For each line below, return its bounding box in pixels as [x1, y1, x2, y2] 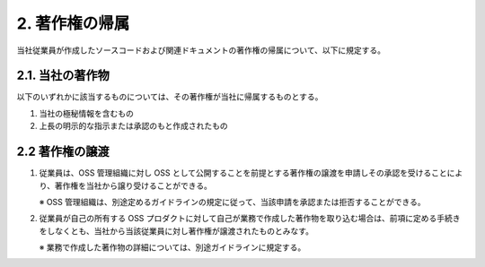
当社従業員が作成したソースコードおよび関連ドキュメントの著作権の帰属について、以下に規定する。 [16, 45, 386, 56]
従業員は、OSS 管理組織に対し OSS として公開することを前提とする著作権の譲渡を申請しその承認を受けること [39, 168, 448, 178]
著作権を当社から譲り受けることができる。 [54, 180, 213, 191]
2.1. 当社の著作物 [16, 68, 110, 83]
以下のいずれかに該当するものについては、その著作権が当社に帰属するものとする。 [16, 91, 323, 102]
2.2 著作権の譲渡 [16, 144, 110, 159]
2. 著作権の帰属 [16, 13, 130, 33]
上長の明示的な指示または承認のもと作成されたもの [39, 121, 228, 132]
